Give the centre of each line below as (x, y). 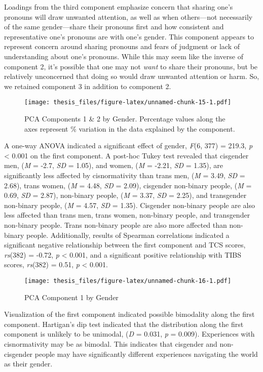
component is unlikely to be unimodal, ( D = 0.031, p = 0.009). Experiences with (129, 334)
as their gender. (28, 364)
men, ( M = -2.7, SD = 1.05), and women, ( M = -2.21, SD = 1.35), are (114, 165)
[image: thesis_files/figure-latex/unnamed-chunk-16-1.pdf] (128, 281)
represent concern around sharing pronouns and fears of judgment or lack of (122, 46)
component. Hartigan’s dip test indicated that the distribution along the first (124, 324)
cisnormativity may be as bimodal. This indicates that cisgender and (111, 343)
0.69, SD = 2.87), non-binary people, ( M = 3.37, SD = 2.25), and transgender (125, 195)
